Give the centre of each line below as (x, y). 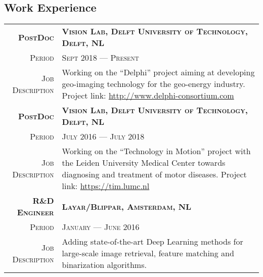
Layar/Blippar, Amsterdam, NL (127, 206)
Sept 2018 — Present (100, 58)
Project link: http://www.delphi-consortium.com (148, 96)
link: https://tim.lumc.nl (106, 186)
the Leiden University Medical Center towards (144, 163)
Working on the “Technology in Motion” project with (156, 151)
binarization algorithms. (104, 265)
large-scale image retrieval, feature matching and (148, 253)
